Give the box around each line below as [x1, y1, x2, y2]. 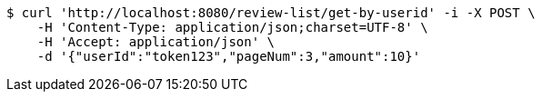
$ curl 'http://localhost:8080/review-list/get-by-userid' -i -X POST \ [6, 5, 536, 20]
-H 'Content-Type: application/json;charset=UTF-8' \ [36, 20, 428, 35]
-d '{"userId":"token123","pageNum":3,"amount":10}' [36, 49, 421, 64]
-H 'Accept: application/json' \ [36, 35, 276, 49]
